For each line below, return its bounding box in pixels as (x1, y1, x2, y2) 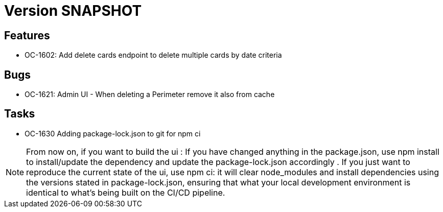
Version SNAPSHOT (4, 2, 142, 19)
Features (4, 29, 50, 42)
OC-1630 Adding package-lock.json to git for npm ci (25, 129, 201, 138)
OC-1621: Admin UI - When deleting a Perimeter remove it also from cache (25, 90, 275, 99)
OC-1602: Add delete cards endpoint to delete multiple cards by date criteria (25, 51, 282, 60)
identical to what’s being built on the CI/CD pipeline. (26, 187, 225, 198)
